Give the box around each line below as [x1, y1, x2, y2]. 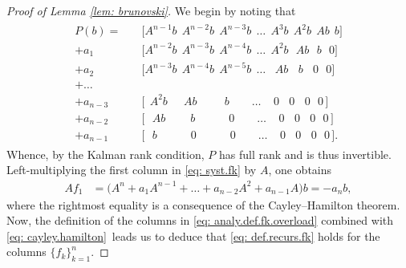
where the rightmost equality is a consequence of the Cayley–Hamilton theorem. [6, 196, 400, 213]
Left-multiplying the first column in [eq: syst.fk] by [6, 161, 257, 178]
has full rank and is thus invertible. [218, 145, 392, 162]
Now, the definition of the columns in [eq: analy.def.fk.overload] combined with [6, 212, 394, 229]
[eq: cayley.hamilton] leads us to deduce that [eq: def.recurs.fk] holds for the [6, 227, 380, 244]
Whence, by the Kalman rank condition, [6, 145, 205, 162]
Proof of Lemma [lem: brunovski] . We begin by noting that [6, 2, 296, 18]
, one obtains [268, 161, 332, 178]
